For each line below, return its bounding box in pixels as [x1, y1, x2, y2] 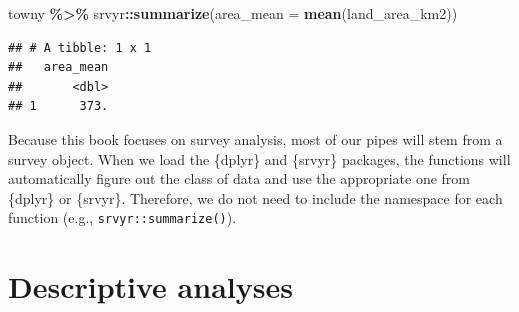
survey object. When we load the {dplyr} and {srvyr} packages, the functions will [8, 148, 511, 169]
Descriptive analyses [8, 266, 293, 307]
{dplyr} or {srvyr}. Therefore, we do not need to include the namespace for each [8, 187, 503, 208]
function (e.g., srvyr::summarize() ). [8, 207, 237, 228]
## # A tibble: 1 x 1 [8, 40, 152, 55]
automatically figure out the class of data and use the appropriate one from [8, 168, 471, 189]
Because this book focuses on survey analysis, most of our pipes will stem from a [8, 128, 503, 149]
